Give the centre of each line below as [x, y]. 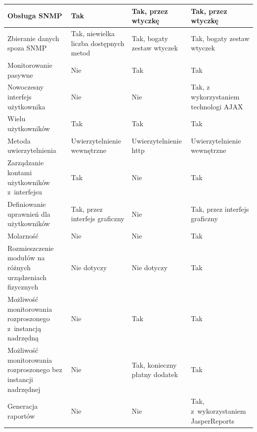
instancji [20, 379]
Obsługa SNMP [35, 16]
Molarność [23, 235]
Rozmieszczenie [31, 248]
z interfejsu [25, 192]
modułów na [26, 258]
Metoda [19, 140]
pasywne [20, 74]
